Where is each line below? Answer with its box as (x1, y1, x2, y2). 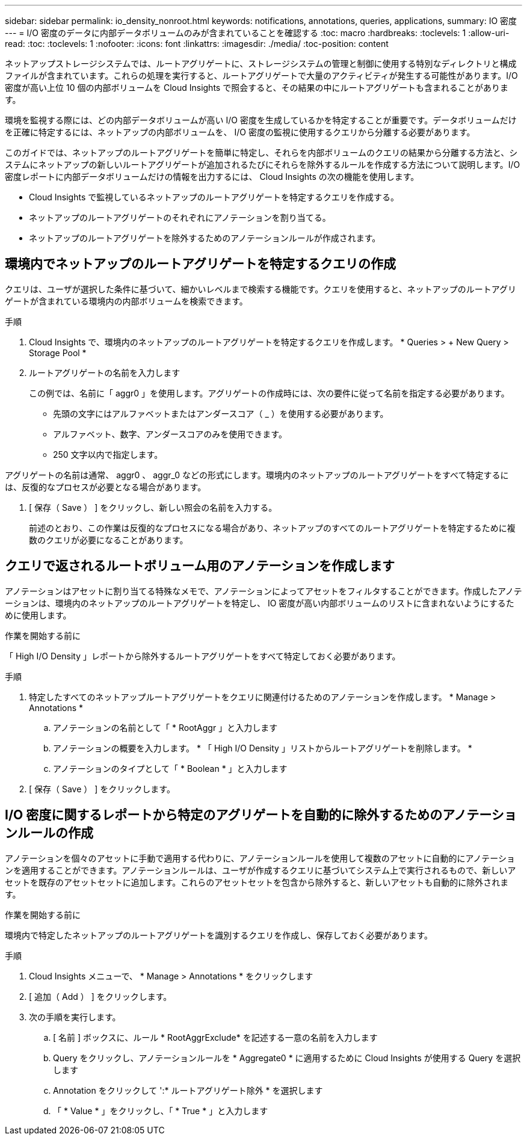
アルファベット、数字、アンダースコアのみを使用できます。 (53, 428, 287, 439)
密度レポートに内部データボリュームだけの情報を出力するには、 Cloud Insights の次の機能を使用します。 (5, 171, 419, 182)
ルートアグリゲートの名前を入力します (29, 367, 180, 378)
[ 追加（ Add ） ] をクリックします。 (29, 991, 172, 1002)
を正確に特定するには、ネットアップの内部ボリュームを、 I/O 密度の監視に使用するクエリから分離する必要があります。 (5, 127, 475, 137)
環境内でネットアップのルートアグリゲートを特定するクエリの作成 (5, 256, 396, 272)
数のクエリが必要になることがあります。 (29, 534, 188, 545)
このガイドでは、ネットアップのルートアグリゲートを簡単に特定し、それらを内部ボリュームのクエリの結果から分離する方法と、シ (5, 147, 518, 158)
